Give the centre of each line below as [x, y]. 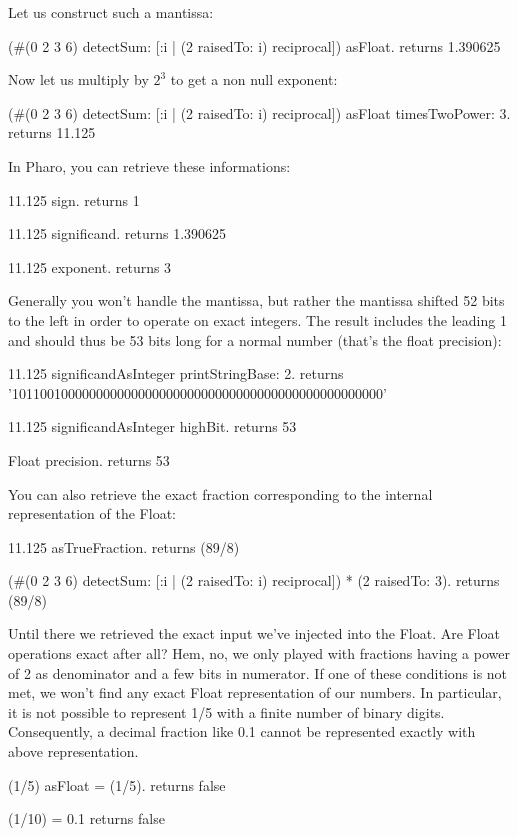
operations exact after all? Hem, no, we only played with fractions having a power [259, 653]
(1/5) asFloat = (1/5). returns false [117, 784]
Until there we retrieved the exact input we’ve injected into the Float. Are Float [254, 633]
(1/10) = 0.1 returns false [86, 818]
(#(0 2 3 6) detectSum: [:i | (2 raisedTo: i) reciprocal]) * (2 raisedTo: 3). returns [254, 580]
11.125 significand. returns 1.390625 [117, 233]
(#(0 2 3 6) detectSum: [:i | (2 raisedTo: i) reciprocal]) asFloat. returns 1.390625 [254, 45]
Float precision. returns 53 [89, 459]
